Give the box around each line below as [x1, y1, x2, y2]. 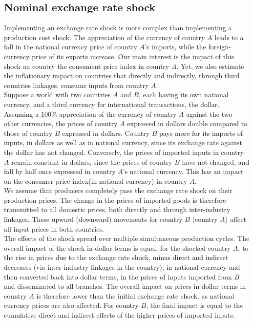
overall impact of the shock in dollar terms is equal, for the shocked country [4, 242, 231, 253]
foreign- [208, 42, 231, 52]
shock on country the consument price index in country [4, 61, 169, 71]
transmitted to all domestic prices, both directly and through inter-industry [4, 204, 231, 215]
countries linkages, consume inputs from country [4, 80, 149, 90]
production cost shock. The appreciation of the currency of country [4, 32, 205, 42]
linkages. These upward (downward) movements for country [4, 214, 183, 224]
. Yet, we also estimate [176, 61, 244, 71]
